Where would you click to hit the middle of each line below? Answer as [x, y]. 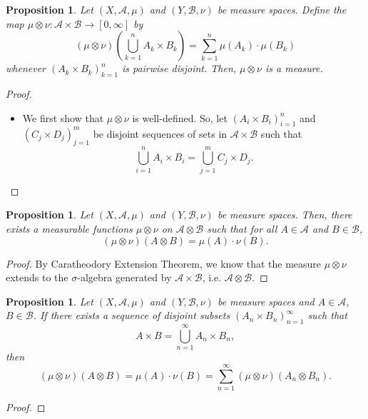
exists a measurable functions [69, 228]
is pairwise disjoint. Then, [179, 68]
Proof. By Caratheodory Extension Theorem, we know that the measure [164, 263]
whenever [26, 68]
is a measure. [294, 68]
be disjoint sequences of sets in [160, 133]
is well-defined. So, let [180, 117]
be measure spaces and [266, 301]
